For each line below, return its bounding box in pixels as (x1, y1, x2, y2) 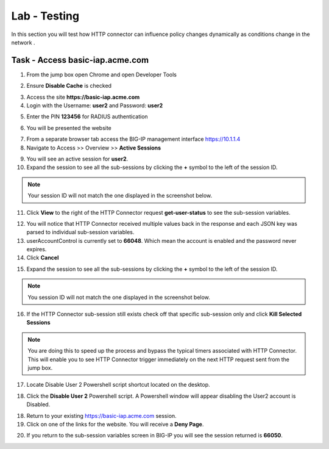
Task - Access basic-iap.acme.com (11, 55, 149, 65)
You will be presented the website (26, 124, 112, 131)
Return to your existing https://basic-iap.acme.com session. (26, 412, 177, 419)
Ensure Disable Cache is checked (26, 82, 112, 90)
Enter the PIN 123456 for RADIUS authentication (26, 113, 149, 120)
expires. (26, 246, 47, 253)
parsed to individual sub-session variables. (26, 229, 135, 236)
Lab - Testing (11, 9, 79, 23)
